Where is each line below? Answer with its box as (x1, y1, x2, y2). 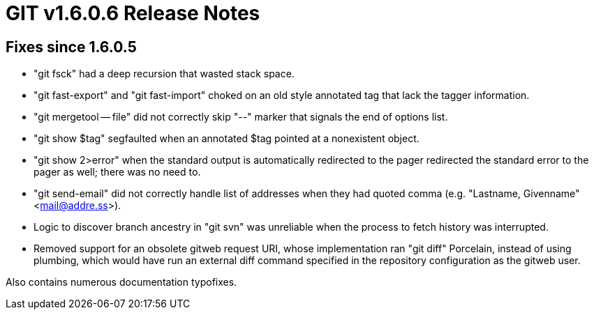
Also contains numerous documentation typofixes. (6, 276, 237, 289)
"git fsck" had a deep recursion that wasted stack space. (34, 68, 295, 80)
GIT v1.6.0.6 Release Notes (6, 1, 260, 25)
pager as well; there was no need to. (34, 166, 201, 178)
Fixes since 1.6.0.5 (6, 38, 137, 56)
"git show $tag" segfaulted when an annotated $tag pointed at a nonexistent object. (34, 132, 419, 145)
